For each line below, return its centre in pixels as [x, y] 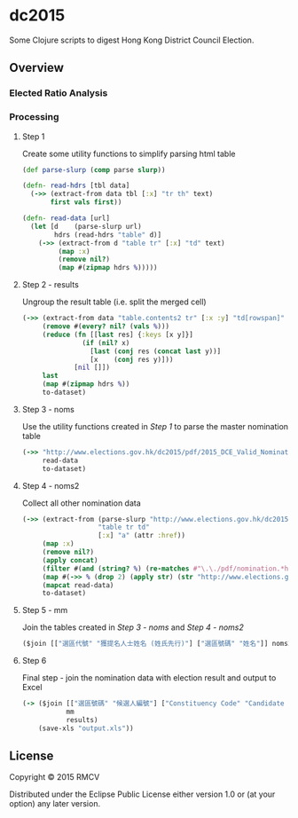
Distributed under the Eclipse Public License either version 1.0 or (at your [142, 794]
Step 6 [34, 661]
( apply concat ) [70, 560]
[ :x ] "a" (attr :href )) [141, 536]
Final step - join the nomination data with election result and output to [149, 678]
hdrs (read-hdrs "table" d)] [108, 235]
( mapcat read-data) [78, 585]
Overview [37, 68]
